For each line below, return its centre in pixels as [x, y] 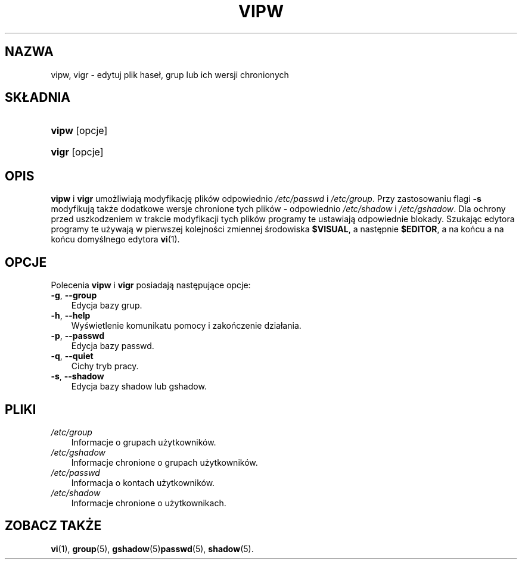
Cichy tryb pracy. [105, 366]
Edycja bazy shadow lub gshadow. [139, 387]
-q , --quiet [72, 356]
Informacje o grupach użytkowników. [144, 442]
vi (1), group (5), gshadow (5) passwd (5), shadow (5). [152, 549]
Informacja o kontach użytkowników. [143, 482]
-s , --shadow [77, 376]
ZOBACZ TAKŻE [53, 526]
